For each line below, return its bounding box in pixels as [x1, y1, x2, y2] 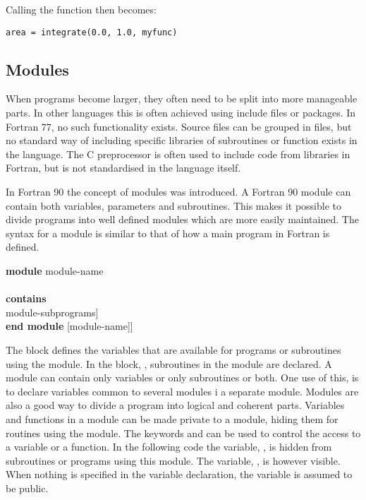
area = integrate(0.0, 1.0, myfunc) [6, 27, 178, 37]
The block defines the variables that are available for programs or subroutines [6, 342, 341, 357]
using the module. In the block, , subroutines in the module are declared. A [6, 356, 332, 371]
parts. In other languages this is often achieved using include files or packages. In [6, 105, 356, 120]
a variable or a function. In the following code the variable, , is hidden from [6, 439, 332, 454]
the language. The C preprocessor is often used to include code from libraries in [6, 146, 350, 161]
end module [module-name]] [6, 319, 133, 333]
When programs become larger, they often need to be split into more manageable [6, 91, 358, 106]
